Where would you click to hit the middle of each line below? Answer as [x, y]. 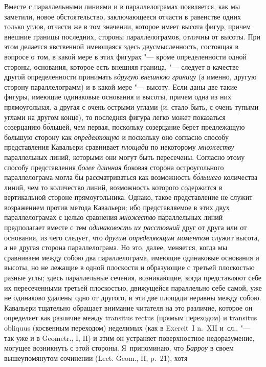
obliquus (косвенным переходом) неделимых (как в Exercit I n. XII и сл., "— [127, 328]
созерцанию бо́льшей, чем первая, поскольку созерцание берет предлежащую [125, 127]
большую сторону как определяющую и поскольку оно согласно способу [116, 137]
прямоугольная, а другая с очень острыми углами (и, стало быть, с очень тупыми [131, 106]
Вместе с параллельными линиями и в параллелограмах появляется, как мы [122, 6]
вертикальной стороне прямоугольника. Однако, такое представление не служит [128, 197]
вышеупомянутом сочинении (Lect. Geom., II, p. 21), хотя [96, 358]
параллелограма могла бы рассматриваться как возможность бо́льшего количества [131, 177]
